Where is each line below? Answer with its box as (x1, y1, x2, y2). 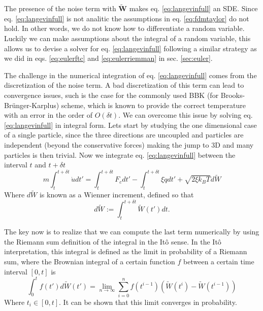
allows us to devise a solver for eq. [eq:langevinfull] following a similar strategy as (4, 43, 257, 53)
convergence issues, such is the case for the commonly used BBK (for (4, 89, 219, 100)
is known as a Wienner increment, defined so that (39, 189, 194, 200)
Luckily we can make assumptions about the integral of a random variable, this (4, 33, 251, 43)
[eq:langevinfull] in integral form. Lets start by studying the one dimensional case (4, 119, 257, 130)
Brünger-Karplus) (4, 99, 59, 110)
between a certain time (183, 256, 254, 266)
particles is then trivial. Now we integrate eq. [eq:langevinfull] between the (4, 149, 236, 160)
